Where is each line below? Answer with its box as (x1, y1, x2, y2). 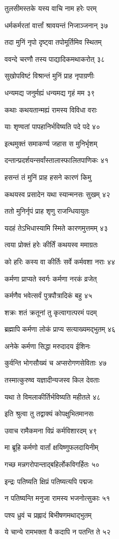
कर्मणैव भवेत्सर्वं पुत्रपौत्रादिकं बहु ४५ (5, 290, 92, 301)
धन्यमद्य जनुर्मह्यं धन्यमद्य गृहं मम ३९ (5, 87, 95, 98)
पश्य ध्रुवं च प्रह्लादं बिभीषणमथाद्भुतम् (5, 509, 92, 520)
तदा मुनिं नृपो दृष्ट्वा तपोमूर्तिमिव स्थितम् (5, 37, 102, 47)
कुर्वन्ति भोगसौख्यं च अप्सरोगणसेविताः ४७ (5, 357, 107, 368)
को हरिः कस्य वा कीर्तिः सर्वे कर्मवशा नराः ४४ (5, 256, 115, 266)
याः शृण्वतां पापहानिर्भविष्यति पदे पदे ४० (5, 121, 100, 132)
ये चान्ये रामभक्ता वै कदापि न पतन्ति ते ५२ (5, 526, 110, 537)
